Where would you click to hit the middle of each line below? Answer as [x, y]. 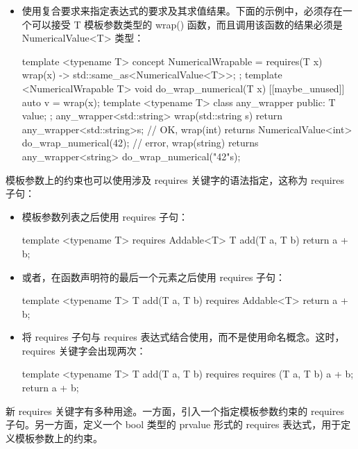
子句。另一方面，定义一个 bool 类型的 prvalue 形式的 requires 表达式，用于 [173, 424]
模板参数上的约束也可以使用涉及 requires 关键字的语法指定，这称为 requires [175, 179]
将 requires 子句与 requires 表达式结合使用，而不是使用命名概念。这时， [183, 337]
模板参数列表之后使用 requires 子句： [105, 216]
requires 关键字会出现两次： [84, 350]
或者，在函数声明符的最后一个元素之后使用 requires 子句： [154, 277]
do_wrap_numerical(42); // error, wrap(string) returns [140, 143]
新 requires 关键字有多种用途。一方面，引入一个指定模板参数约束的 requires [175, 410]
